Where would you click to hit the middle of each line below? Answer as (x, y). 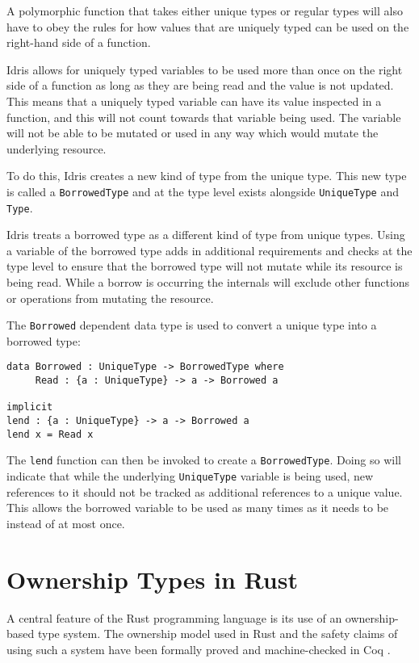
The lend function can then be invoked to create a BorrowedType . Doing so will (204, 460)
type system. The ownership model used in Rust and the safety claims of (218, 634)
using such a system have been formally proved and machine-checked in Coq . (199, 649)
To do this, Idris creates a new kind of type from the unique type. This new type (207, 176)
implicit (30, 407)
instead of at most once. (66, 523)
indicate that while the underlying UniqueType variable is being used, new (190, 476)
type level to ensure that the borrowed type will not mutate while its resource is (205, 266)
